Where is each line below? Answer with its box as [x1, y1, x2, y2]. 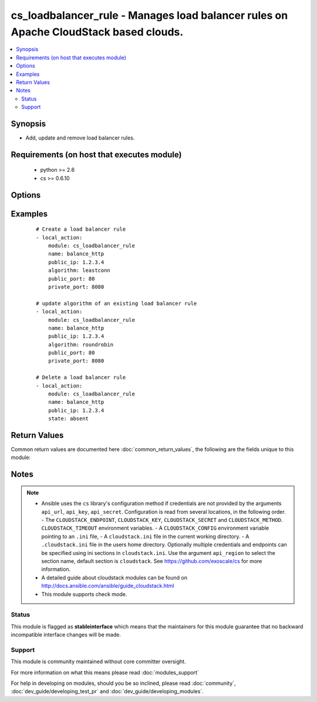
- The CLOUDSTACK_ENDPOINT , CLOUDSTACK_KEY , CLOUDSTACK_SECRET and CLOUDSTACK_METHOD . [41, 517, 283, 524]
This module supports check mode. [41, 590, 127, 597]
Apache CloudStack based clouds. [11, 25, 184, 38]
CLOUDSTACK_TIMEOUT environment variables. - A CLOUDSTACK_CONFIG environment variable [41, 524, 269, 532]
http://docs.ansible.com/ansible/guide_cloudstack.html [41, 583, 174, 590]
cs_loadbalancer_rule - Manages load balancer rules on [11, 9, 288, 22]
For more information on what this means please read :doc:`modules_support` [11, 668, 199, 676]
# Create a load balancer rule [36, 226, 126, 232]
